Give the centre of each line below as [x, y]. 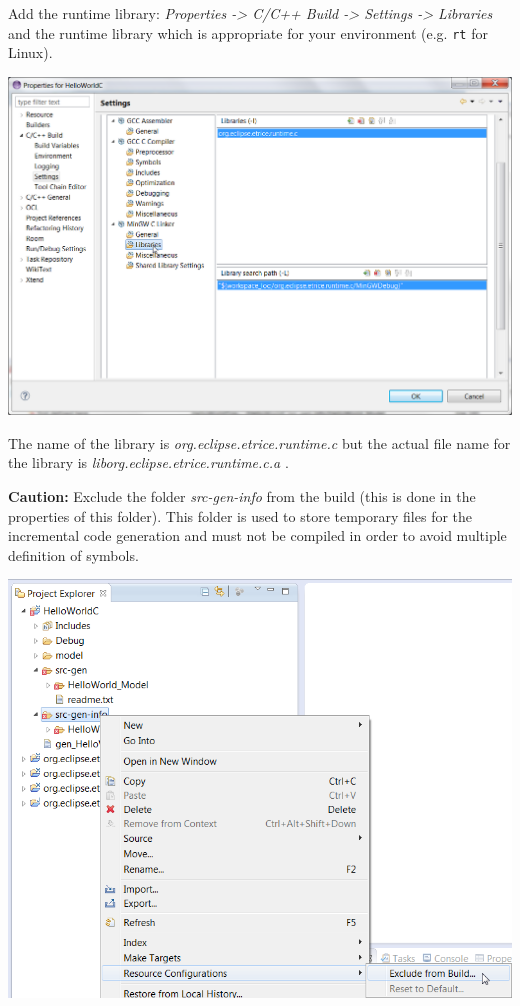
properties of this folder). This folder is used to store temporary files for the [240, 515]
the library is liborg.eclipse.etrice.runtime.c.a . [148, 462]
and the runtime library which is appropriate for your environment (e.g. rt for [248, 32]
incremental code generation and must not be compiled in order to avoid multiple [257, 535]
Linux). [30, 52]
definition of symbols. [73, 554]
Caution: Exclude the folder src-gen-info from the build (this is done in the [242, 496]
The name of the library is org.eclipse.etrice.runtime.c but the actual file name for [259, 442]
